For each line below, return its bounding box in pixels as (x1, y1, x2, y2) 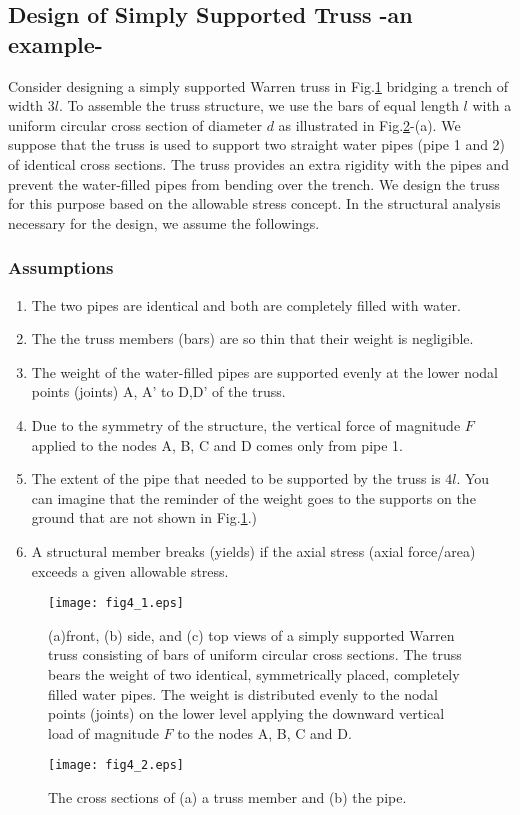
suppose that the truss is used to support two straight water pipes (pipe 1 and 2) (8, 134, 506, 155)
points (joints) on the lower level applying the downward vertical (48, 703, 445, 724)
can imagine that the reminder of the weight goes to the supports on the (31, 487, 476, 508)
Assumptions (8, 255, 114, 280)
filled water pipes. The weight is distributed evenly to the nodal (48, 683, 438, 704)
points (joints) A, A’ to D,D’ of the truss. (31, 381, 286, 402)
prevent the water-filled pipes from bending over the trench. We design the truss (8, 173, 500, 194)
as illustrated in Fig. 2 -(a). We (278, 114, 461, 135)
